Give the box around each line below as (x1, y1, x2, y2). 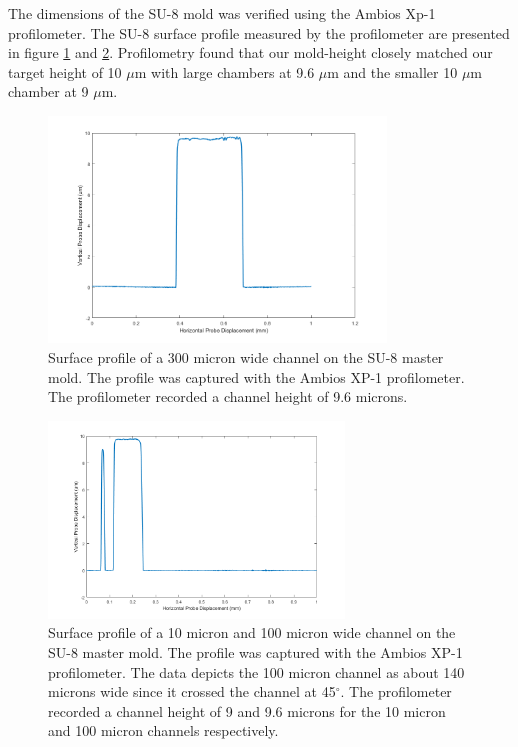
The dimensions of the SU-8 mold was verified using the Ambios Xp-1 (8, 3, 436, 23)
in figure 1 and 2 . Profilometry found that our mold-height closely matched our (8, 42, 493, 63)
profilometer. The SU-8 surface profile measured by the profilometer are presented (8, 22, 510, 43)
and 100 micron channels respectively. (48, 720, 279, 741)
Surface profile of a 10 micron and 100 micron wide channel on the (48, 622, 456, 643)
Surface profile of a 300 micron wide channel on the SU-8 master (48, 347, 444, 368)
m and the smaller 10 (327, 61, 458, 82)
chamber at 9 (8, 81, 89, 102)
